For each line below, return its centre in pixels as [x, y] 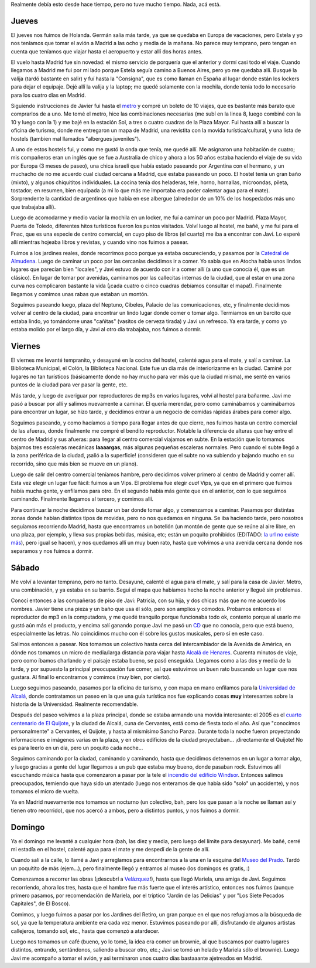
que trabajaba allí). [33, 207]
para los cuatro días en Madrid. [48, 95]
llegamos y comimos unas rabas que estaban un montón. [80, 294]
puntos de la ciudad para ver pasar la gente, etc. [69, 385]
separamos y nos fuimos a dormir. [52, 551]
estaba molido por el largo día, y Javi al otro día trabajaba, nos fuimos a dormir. [106, 330]
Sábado [25, 568]
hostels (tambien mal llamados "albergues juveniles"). [75, 138]
